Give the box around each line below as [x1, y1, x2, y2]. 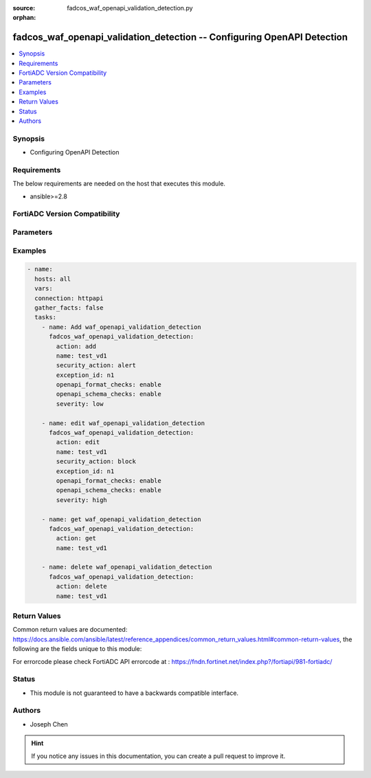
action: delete [56, 582, 108, 591]
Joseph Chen [30, 720, 68, 728]
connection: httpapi [34, 294, 104, 302]
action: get [56, 534, 96, 542]
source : [12, 4, 36, 12]
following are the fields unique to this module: [12, 645, 142, 653]
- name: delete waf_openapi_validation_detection [41, 563, 212, 571]
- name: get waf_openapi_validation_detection [41, 515, 202, 523]
